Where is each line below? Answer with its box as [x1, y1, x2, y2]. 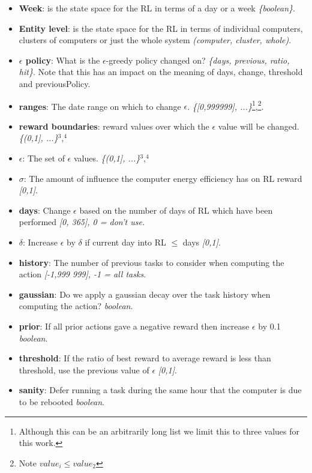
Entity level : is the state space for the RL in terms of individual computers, [19, 22, 303, 34]
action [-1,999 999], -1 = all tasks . [19, 268, 146, 280]
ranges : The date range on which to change [19, 100, 181, 112]
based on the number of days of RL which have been [79, 203, 273, 216]
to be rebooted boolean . [19, 395, 104, 408]
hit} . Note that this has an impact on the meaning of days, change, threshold [19, 65, 303, 78]
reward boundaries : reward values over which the [19, 119, 209, 132]
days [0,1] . [182, 235, 221, 248]
